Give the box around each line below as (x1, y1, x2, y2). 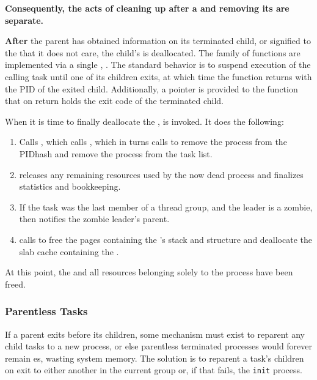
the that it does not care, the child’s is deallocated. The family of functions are (5, 46, 301, 59)
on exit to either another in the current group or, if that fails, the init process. (5, 363, 302, 376)
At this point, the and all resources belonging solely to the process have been (5, 266, 293, 278)
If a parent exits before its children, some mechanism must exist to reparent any (5, 327, 305, 340)
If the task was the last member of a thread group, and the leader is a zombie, (19, 200, 313, 213)
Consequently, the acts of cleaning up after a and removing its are (5, 2, 290, 14)
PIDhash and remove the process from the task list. (19, 147, 213, 160)
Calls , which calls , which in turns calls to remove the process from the (19, 135, 287, 148)
